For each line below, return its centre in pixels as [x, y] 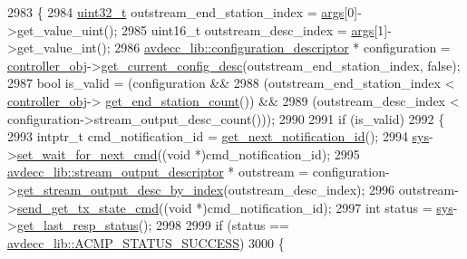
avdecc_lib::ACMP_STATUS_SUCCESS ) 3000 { [146, 242]
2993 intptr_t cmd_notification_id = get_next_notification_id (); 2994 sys [218, 136]
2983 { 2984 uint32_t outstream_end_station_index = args [176, 12]
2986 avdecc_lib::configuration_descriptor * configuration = [282, 48]
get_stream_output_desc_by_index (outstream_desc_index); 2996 [206, 189]
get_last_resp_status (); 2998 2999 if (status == [153, 225]
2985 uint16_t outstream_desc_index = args [248, 29]
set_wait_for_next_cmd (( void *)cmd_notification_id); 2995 [188, 153]
